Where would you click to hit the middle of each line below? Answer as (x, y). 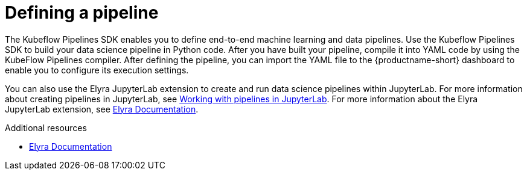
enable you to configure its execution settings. (97, 70)
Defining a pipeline (82, 13)
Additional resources (46, 127)
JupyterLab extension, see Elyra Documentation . (102, 109)
